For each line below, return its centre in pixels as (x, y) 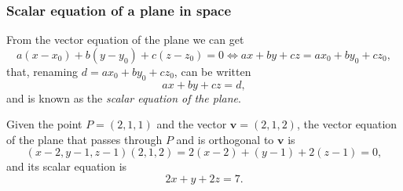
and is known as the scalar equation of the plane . (124, 97)
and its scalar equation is (67, 166)
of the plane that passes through (84, 139)
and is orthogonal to (225, 139)
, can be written (212, 71)
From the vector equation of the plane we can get (125, 40)
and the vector (192, 124)
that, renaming (42, 71)
